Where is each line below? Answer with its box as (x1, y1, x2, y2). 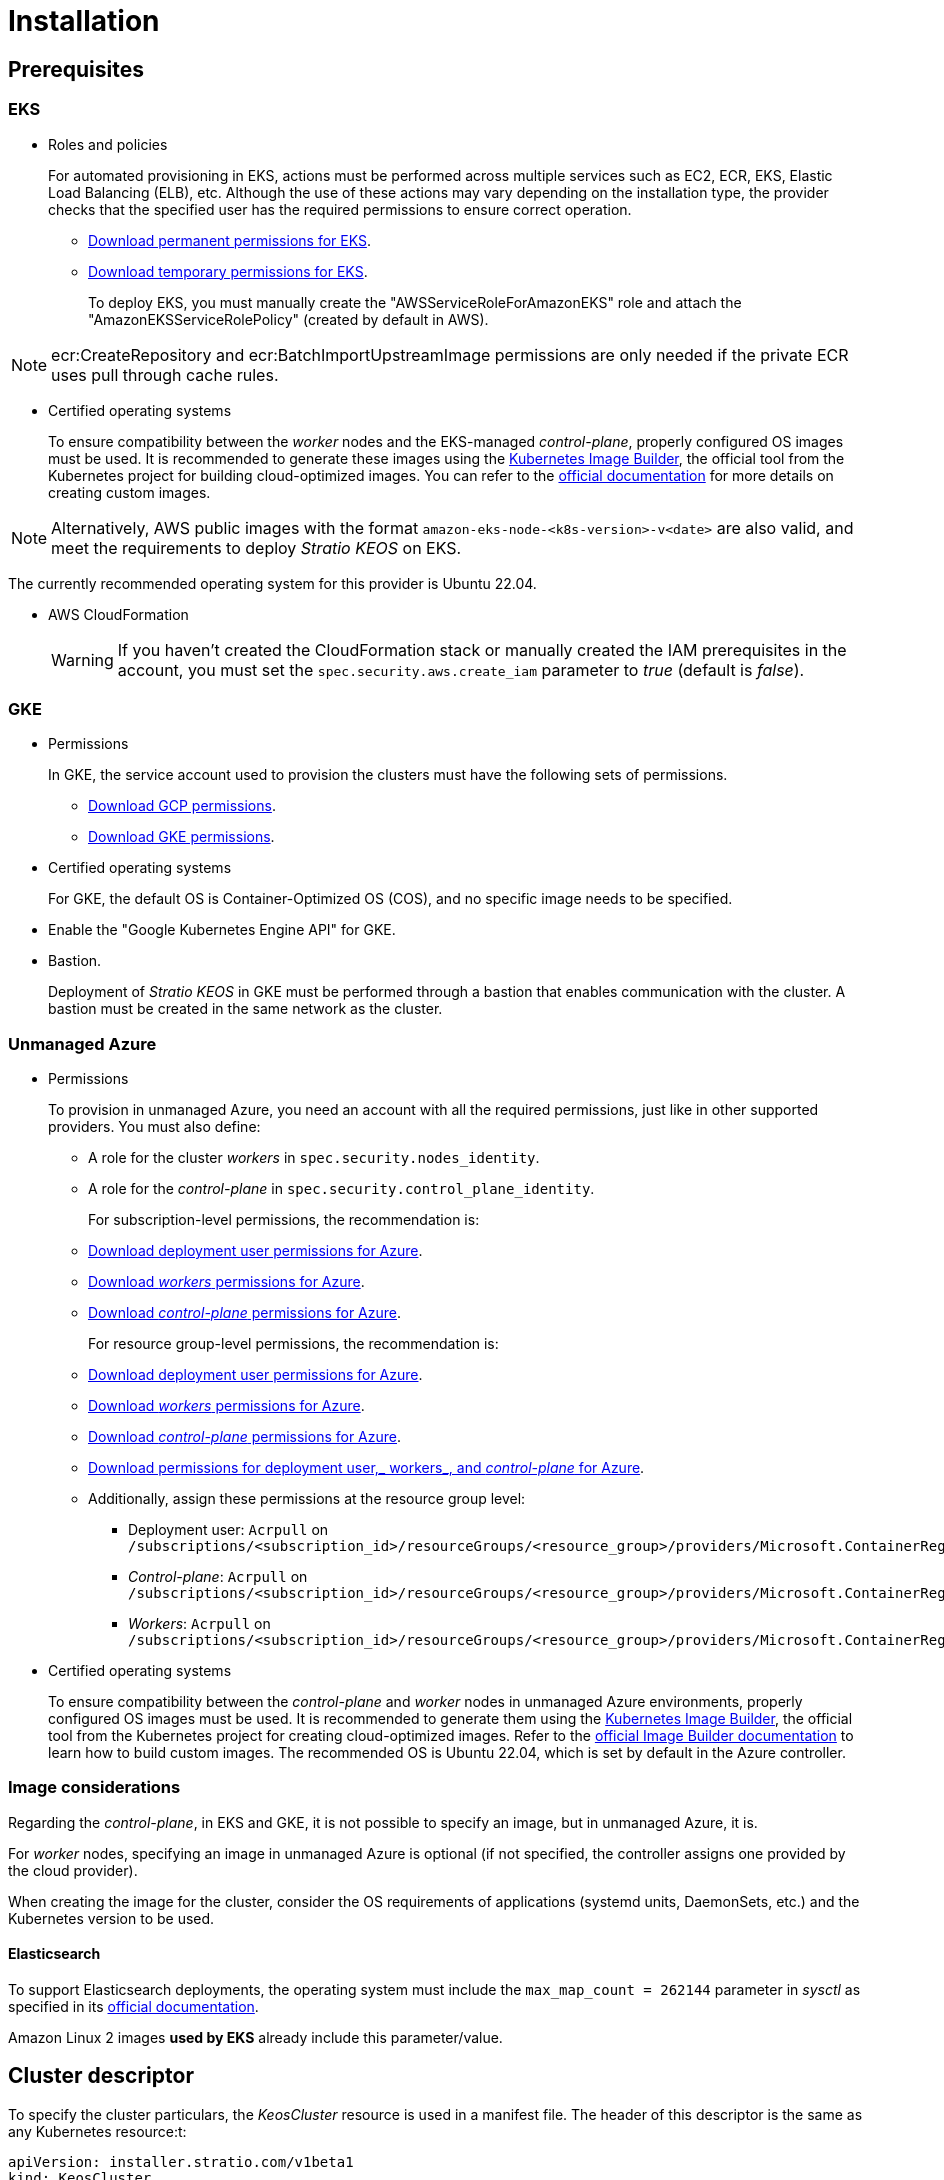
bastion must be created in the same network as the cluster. (48, 1000, 443, 1018)
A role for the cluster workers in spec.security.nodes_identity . (88, 1149, 540, 1167)
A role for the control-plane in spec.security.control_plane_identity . (88, 1180, 595, 1198)
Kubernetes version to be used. (8, 1909, 215, 1927)
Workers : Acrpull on (128, 1615, 271, 1633)
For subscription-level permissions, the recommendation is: (88, 1211, 480, 1229)
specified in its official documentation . (8, 1998, 259, 2016)
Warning (51, 649, 114, 670)
